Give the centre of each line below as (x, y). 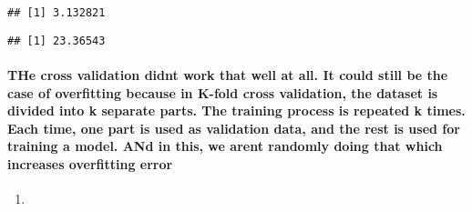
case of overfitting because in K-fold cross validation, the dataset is (223, 92)
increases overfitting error (90, 163)
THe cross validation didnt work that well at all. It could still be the (228, 74)
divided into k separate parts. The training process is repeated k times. (236, 111)
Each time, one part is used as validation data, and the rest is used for (234, 128)
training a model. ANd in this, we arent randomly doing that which (225, 146)
